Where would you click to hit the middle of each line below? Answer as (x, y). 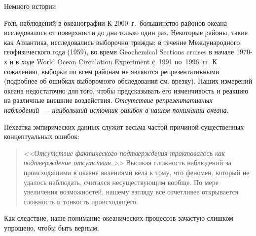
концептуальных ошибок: (42, 136)
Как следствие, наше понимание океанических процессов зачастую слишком (119, 218)
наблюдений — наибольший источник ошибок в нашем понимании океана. (116, 110)
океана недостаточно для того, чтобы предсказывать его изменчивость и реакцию (126, 90)
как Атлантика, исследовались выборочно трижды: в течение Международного (122, 42)
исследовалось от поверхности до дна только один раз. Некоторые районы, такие (126, 32)
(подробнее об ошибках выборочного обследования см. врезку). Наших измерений (128, 81)
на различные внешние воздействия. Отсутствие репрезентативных (108, 100)
